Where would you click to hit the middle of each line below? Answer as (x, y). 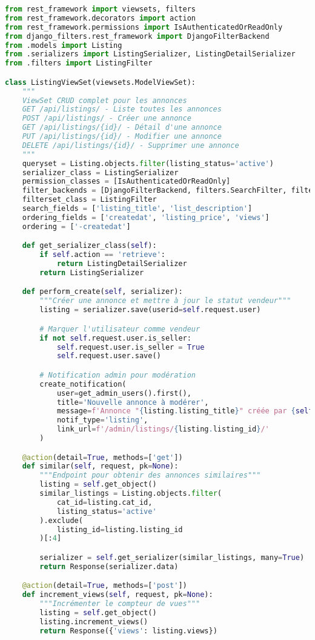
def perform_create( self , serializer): (102, 292)
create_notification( (83, 384)
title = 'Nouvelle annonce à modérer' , (133, 402)
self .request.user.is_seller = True (131, 347)
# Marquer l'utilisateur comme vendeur (120, 329)
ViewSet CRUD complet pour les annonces (104, 100)
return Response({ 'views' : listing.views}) (128, 631)
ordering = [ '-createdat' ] (76, 226)
